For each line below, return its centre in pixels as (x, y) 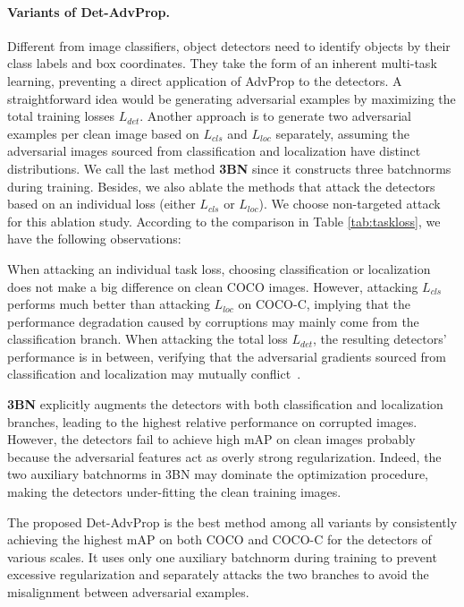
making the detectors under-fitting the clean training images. (174, 492)
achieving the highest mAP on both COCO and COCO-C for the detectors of (219, 539)
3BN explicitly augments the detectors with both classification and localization (225, 404)
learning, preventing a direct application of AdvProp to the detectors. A (205, 80)
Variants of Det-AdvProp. (89, 11)
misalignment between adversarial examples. (128, 592)
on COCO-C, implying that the (325, 304)
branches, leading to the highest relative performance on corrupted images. (212, 421)
